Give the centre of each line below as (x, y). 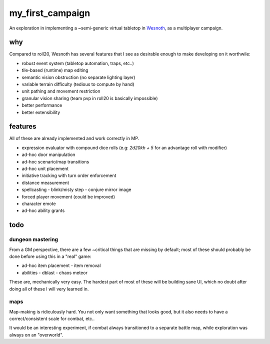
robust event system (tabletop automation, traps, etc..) (78, 63)
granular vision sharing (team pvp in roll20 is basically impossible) (90, 98)
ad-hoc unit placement (45, 169)
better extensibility (41, 112)
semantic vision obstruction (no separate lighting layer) (78, 77)
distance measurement (45, 182)
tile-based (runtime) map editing (55, 70)
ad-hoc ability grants (43, 210)
